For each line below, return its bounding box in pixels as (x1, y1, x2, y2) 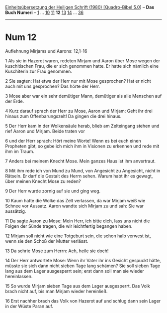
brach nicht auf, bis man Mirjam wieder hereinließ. (5, 288, 108, 294)
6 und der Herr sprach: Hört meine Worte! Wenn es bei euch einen (5, 138, 141, 144)
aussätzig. (5, 208, 26, 214)
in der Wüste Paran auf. (5, 303, 54, 309)
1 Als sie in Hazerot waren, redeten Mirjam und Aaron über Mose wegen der (5, 57, 161, 64)
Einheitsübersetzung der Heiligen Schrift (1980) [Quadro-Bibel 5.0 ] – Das (5, 4, 155, 10)
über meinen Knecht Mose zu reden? (5, 178, 81, 184)
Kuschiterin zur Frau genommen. (5, 68, 72, 74)
